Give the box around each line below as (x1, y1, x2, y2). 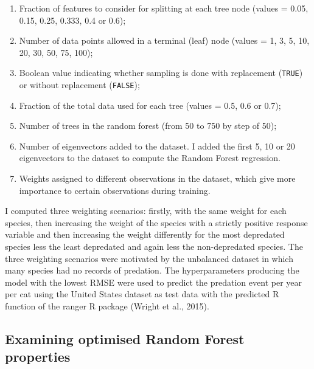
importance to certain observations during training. (19, 184, 211, 196)
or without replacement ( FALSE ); (19, 78, 140, 91)
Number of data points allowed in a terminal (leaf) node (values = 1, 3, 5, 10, (19, 34, 310, 47)
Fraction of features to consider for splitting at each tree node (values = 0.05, (19, 2, 309, 14)
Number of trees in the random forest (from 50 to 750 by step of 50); (19, 119, 277, 132)
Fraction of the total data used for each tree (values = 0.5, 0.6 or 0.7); (19, 98, 281, 111)
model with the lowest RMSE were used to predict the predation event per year (5, 275, 302, 288)
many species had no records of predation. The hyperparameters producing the (5, 264, 299, 277)
